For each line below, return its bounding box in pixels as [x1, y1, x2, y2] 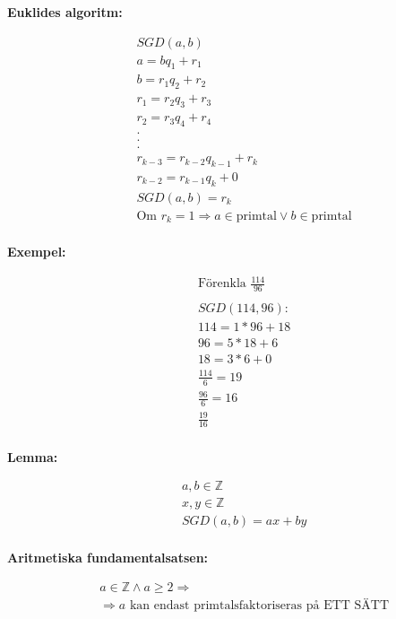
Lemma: [7, 447, 58, 466]
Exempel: [7, 242, 66, 261]
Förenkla [197, 277, 246, 291]
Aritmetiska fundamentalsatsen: [7, 548, 209, 567]
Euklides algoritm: [7, 3, 123, 21]
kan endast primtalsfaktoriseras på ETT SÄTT [129, 598, 390, 612]
